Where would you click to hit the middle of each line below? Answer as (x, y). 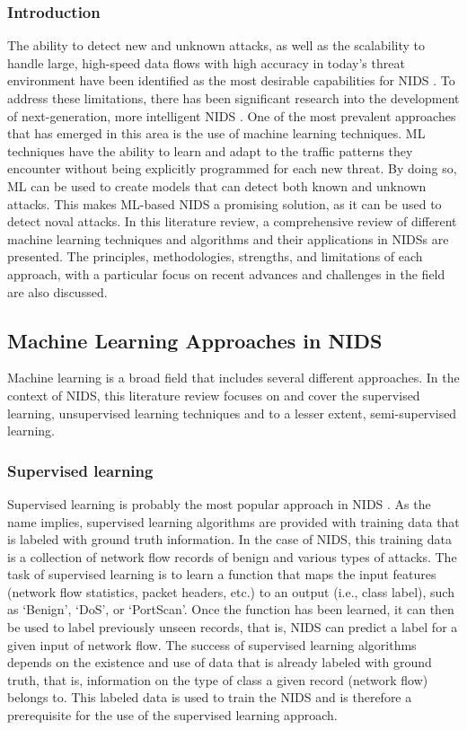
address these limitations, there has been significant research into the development (233, 98)
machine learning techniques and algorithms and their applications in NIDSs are (228, 238)
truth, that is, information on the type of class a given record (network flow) (218, 679)
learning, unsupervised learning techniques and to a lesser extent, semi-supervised (232, 413)
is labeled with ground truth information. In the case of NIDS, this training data (229, 539)
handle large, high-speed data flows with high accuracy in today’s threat (206, 62)
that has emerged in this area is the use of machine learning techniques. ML (216, 133)
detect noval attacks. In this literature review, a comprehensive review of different (232, 221)
